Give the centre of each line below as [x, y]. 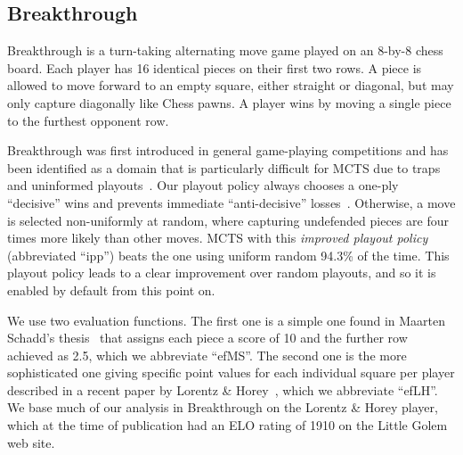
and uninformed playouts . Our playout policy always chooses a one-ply [203, 185]
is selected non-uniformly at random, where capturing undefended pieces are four [228, 220]
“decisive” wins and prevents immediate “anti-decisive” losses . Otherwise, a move [231, 202]
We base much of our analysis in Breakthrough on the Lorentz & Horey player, [223, 407]
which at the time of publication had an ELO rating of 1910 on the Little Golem [227, 425]
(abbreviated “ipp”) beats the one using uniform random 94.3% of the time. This [228, 255]
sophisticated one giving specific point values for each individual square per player [231, 372]
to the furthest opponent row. [88, 120]
